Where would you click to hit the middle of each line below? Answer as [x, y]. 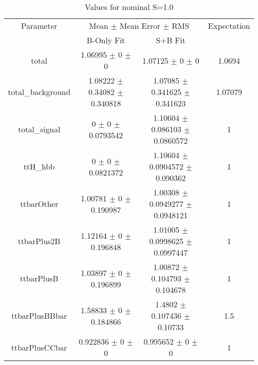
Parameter [39, 26]
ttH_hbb [39, 166]
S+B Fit [171, 40]
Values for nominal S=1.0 [129, 7]
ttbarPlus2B [39, 241]
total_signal [39, 129]
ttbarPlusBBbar [39, 316]
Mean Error [140, 26]
